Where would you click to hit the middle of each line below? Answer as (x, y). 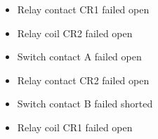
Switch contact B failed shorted (85, 104)
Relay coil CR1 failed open (75, 127)
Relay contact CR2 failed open (83, 80)
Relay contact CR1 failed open (83, 9)
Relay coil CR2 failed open (75, 33)
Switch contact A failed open (79, 57)
